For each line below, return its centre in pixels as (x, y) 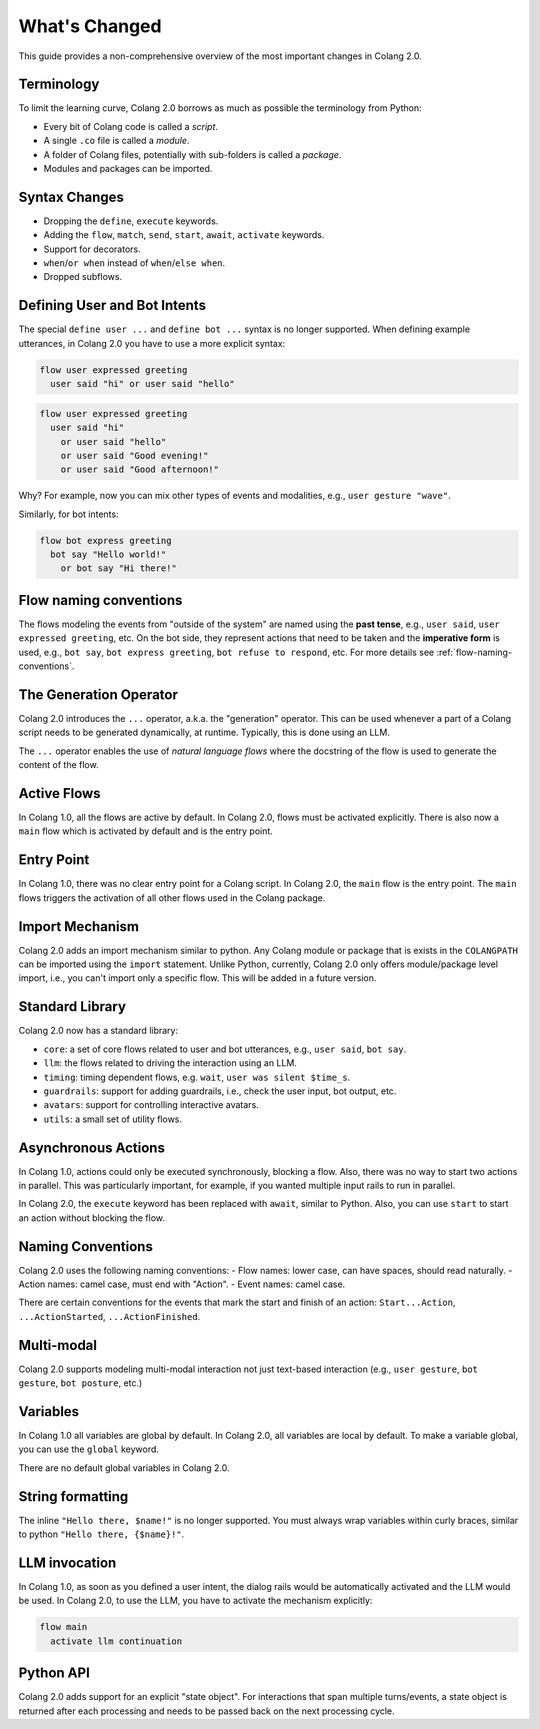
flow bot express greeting (105, 540)
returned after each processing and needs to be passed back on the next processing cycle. (206, 1711)
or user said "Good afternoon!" (140, 469)
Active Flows (59, 793)
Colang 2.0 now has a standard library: (98, 1031)
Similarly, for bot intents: (68, 514)
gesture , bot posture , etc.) (80, 1383)
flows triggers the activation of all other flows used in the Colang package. (172, 897)
